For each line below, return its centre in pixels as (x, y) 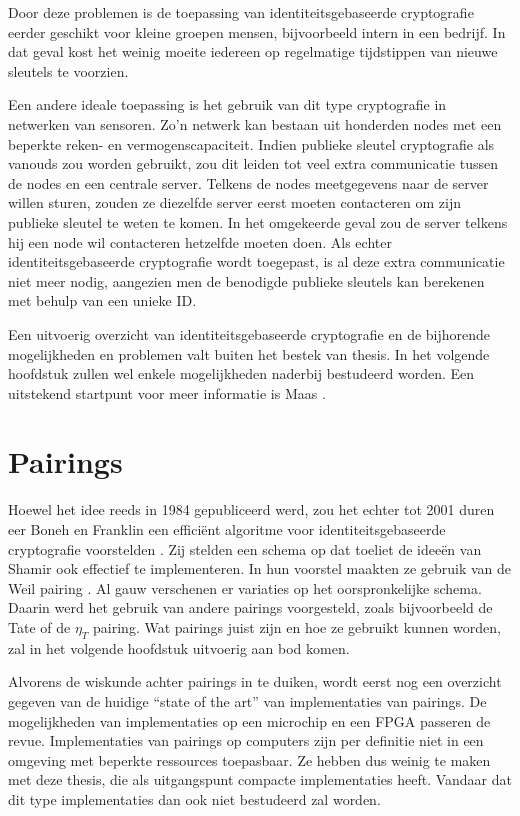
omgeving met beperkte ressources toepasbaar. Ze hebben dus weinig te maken (249, 759)
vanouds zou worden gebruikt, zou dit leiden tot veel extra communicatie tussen (253, 163)
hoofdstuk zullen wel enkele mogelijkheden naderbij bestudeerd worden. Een (241, 373)
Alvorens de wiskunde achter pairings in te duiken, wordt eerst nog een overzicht (255, 681)
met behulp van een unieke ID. (102, 300)
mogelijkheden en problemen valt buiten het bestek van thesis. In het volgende (249, 353)
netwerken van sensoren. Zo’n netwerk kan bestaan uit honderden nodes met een (255, 123)
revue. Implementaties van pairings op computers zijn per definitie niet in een (246, 740)
